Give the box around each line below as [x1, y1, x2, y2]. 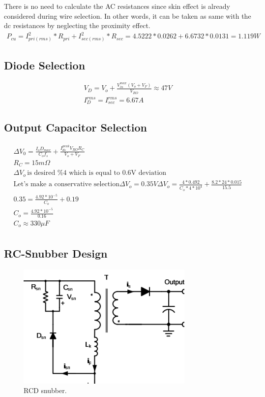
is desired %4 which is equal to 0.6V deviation [27, 169, 167, 177]
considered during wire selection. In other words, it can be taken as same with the [4, 10, 251, 21]
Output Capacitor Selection [4, 119, 147, 134]
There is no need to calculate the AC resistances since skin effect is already [4, 1, 230, 11]
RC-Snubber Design [4, 245, 108, 261]
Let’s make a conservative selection [13, 181, 119, 188]
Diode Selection [4, 57, 86, 72]
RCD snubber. [24, 385, 67, 396]
